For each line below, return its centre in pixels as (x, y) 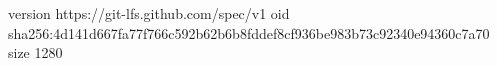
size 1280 (35, 52)
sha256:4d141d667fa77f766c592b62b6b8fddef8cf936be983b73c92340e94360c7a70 (249, 32)
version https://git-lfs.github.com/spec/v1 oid (149, 13)
